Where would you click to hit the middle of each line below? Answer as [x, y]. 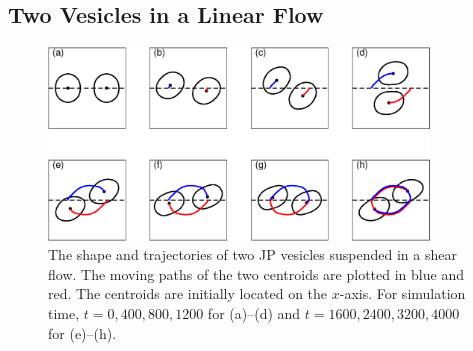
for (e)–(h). [82, 332]
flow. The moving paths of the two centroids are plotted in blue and [256, 273]
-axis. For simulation [402, 293]
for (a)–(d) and [254, 312]
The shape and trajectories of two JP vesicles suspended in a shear [252, 254]
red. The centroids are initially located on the [188, 293]
